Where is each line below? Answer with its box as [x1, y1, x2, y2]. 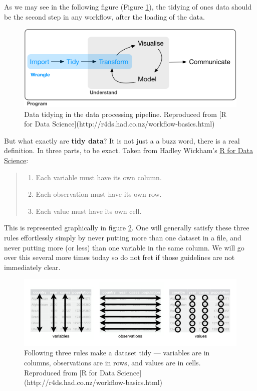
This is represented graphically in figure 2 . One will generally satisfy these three [4, 222, 249, 233]
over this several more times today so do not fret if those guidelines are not [4, 252, 235, 263]
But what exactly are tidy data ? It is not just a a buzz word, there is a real [4, 135, 240, 146]
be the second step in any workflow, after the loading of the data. [4, 11, 205, 22]
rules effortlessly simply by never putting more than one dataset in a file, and [4, 232, 241, 242]
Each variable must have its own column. [36, 172, 162, 182]
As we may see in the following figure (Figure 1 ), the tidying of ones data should [4, 2, 252, 12]
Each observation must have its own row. [36, 189, 162, 199]
